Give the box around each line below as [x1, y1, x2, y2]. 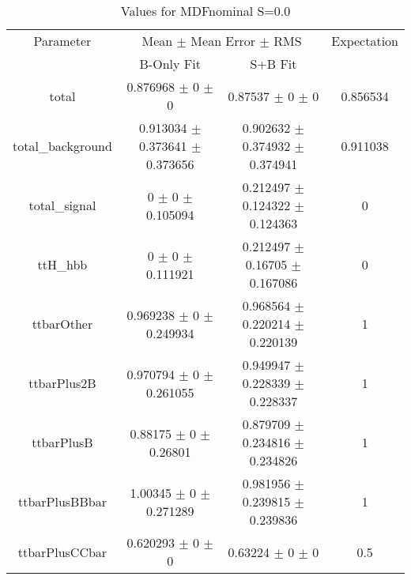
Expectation [331, 32, 398, 50]
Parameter [33, 32, 92, 50]
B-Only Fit [139, 55, 201, 73]
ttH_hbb [37, 255, 88, 273]
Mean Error [190, 32, 256, 50]
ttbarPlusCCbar [17, 542, 107, 561]
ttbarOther [32, 314, 93, 333]
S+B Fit [250, 55, 297, 73]
